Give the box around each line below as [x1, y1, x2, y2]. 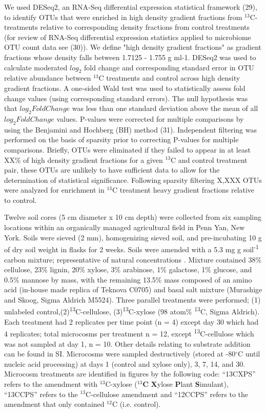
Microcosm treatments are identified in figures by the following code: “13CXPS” [4, 368, 256, 379]
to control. [4, 194, 37, 205]
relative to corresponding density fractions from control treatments [40, 22, 250, 32]
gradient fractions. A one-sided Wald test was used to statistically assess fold [4, 82, 245, 93]
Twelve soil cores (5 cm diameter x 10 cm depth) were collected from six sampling [4, 212, 262, 222]
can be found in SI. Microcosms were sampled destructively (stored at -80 [4, 348, 236, 359]
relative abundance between [4, 72, 91, 83]
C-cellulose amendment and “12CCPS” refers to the [86, 388, 249, 399]
